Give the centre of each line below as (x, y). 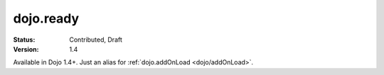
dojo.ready (46, 18)
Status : (24, 40)
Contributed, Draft (96, 40)
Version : (26, 49)
